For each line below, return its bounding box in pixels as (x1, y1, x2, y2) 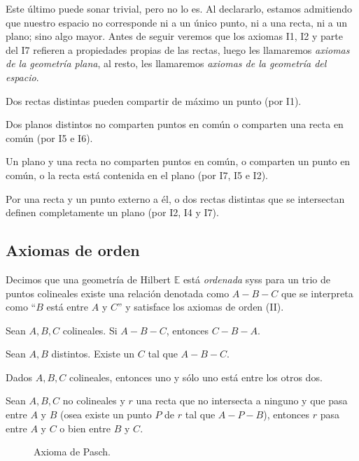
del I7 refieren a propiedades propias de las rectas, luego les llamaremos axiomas (6, 42, 350, 57)
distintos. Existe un (51, 346, 135, 361)
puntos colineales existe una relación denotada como (6, 285, 230, 300)
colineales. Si (62, 322, 118, 337)
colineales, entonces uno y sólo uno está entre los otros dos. (69, 369, 323, 384)
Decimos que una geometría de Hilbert (6, 271, 171, 286)
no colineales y (62, 393, 125, 408)
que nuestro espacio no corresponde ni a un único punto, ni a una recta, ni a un (6, 15, 348, 29)
